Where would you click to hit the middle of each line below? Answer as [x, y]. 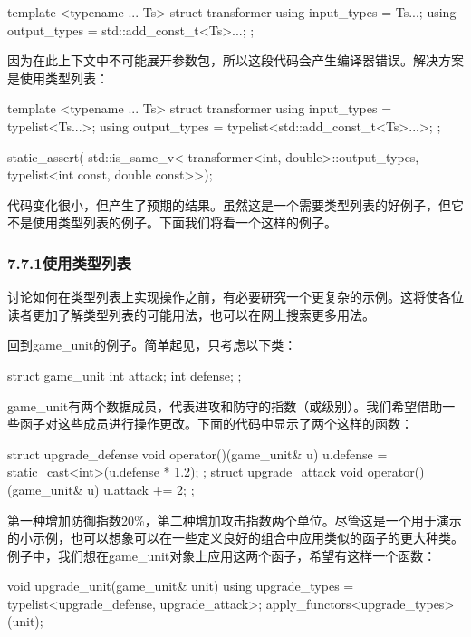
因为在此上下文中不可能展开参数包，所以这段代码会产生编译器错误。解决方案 [235, 60]
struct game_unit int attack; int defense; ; [125, 375]
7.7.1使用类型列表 [69, 262]
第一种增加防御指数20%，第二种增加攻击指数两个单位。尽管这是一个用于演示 [235, 520]
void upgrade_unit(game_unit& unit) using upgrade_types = [181, 586]
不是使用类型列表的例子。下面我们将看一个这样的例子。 [172, 222]
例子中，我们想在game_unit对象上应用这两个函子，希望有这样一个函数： [222, 555]
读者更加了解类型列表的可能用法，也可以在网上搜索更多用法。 [191, 314]
